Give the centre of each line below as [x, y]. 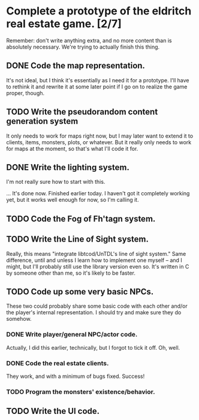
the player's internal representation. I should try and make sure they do [94, 312]
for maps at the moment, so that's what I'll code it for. [72, 148]
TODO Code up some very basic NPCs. [80, 292]
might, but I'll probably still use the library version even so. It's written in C [98, 266]
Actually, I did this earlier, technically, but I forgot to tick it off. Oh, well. [93, 347]
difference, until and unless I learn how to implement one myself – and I [94, 260]
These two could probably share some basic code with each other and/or [97, 306]
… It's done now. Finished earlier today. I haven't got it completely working [98, 193]
